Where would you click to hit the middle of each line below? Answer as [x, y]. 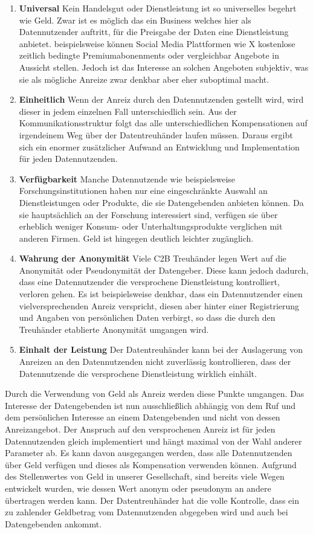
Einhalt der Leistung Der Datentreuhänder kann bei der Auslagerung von [161, 349]
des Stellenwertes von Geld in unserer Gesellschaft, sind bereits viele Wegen [145, 476]
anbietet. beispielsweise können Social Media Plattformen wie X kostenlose [157, 43]
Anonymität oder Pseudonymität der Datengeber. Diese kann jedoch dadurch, [164, 270]
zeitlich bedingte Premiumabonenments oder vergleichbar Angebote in [149, 55]
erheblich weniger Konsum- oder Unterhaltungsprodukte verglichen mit [151, 226]
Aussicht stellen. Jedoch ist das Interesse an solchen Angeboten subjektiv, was [164, 67]
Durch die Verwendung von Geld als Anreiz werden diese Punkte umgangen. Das [155, 394]
